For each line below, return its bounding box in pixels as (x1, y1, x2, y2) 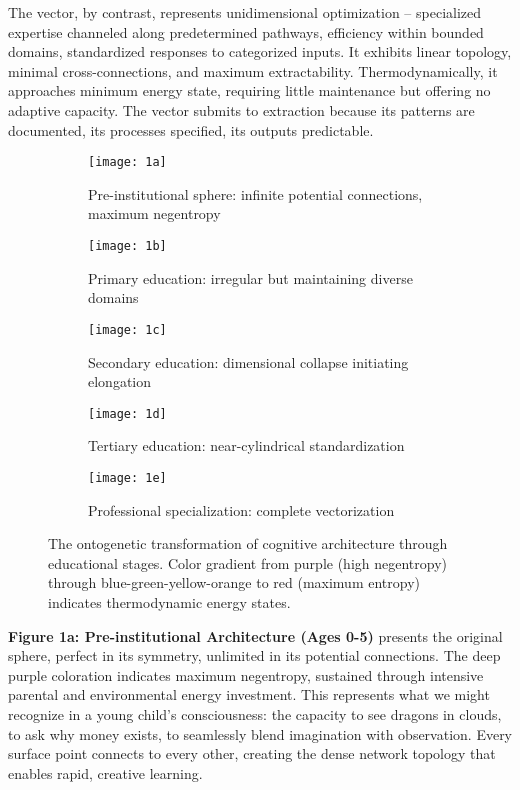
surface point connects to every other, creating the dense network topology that (8, 743, 496, 764)
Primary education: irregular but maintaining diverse (88, 267, 413, 288)
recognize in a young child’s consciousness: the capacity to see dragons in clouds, (8, 703, 502, 724)
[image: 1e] (88, 470, 167, 485)
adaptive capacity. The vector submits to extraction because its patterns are (8, 99, 475, 120)
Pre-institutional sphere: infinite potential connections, (88, 183, 423, 204)
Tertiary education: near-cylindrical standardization (88, 435, 405, 456)
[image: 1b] (88, 239, 167, 253)
